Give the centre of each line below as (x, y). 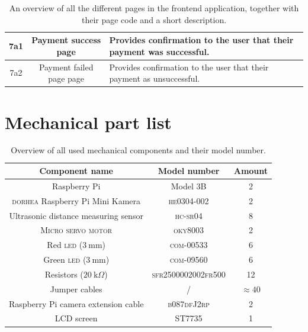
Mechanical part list (88, 122)
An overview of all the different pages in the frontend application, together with (154, 8)
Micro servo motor (76, 230)
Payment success (66, 40)
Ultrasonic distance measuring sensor (76, 215)
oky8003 (189, 230)
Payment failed (66, 67)
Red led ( (65, 245)
